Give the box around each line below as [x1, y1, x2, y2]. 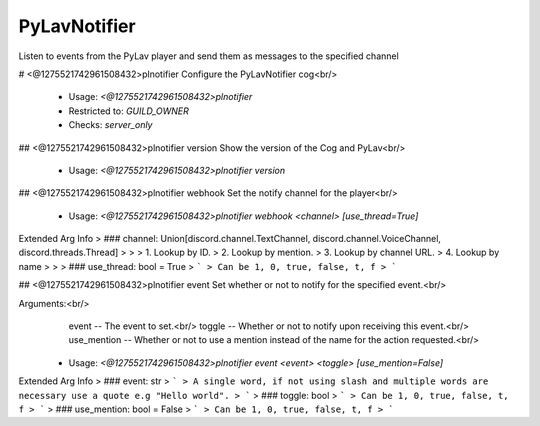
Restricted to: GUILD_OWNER [68, 105, 190, 117]
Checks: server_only [68, 119, 153, 131]
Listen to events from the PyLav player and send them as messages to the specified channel [18, 50, 399, 62]
